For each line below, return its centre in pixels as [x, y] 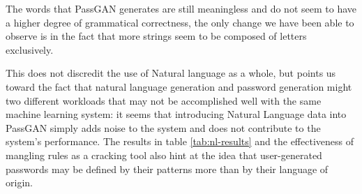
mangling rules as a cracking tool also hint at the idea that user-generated [164, 155]
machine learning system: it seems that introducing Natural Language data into [176, 114]
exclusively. [30, 49]
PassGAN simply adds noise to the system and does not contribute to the [163, 127]
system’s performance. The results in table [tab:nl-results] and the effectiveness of [180, 141]
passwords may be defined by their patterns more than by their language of [167, 169]
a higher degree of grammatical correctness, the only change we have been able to [180, 22]
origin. [19, 182]
